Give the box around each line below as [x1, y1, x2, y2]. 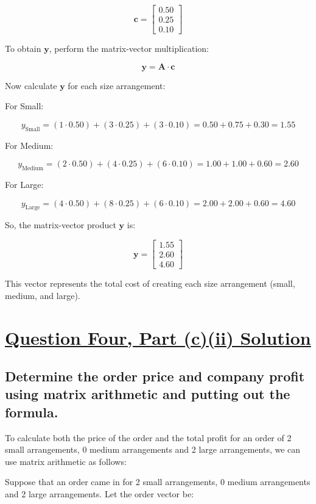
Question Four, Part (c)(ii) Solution [5, 325, 311, 350]
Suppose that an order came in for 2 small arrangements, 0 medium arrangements [5, 475, 311, 488]
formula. [5, 402, 58, 421]
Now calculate [5, 79, 57, 92]
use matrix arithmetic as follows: [5, 455, 127, 467]
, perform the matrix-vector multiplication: [49, 42, 209, 55]
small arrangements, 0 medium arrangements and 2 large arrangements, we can [5, 443, 301, 456]
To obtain [5, 42, 41, 55]
